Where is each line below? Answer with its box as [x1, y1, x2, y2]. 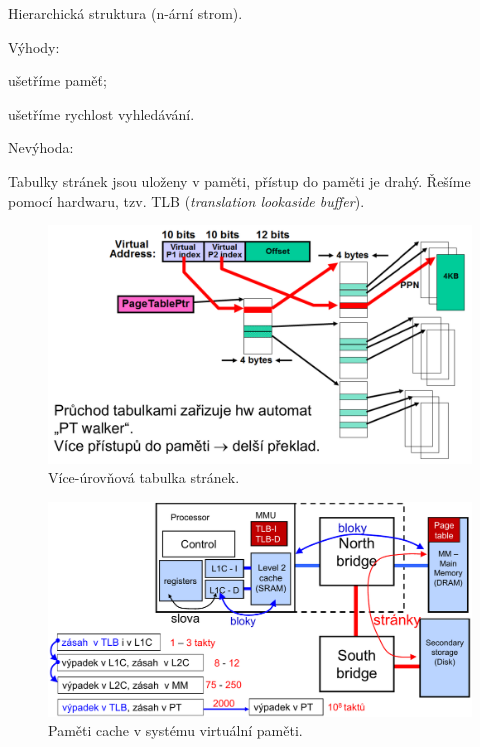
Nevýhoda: [8, 137, 74, 158]
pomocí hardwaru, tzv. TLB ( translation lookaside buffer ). [8, 190, 365, 211]
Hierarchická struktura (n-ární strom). [8, 3, 243, 23]
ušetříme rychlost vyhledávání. [8, 103, 195, 124]
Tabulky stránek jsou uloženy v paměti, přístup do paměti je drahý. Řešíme [8, 170, 471, 191]
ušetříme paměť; [8, 70, 107, 91]
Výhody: [8, 36, 60, 57]
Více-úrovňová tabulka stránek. [48, 467, 240, 488]
